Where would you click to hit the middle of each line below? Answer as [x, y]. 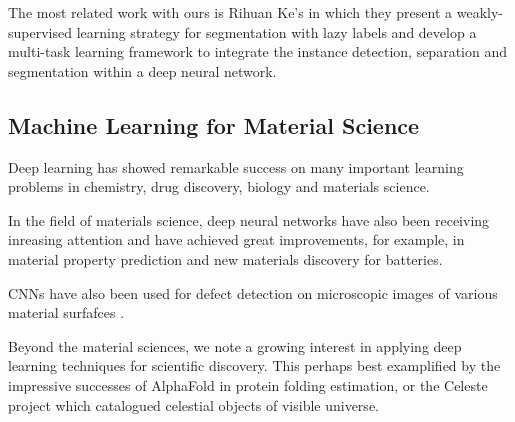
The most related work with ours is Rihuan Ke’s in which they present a [230, 12]
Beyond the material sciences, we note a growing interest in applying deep [235, 345]
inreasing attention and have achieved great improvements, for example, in [236, 239]
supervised [40, 31]
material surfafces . [66, 312]
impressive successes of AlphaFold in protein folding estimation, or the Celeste [248, 384]
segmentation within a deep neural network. [142, 70]
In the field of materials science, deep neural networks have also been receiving [249, 219]
